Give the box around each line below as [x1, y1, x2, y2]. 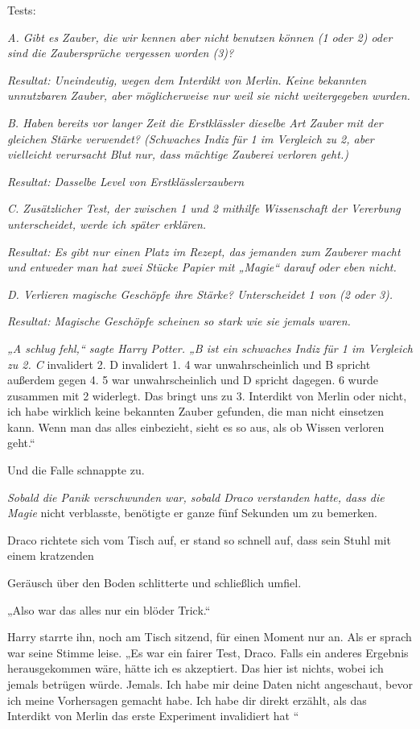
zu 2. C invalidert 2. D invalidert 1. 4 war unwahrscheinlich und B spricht [7, 355, 371, 372]
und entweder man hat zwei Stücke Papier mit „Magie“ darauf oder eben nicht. [7, 259, 397, 275]
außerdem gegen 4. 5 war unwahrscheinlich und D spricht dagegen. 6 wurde [7, 371, 378, 388]
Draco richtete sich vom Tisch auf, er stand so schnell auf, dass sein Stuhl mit [7, 531, 391, 548]
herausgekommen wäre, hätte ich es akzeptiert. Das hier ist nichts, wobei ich [7, 660, 384, 677]
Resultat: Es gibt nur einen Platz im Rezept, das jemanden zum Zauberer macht [7, 242, 401, 259]
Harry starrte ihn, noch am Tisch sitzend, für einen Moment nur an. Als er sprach [7, 628, 412, 645]
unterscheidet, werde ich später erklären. [7, 215, 207, 232]
